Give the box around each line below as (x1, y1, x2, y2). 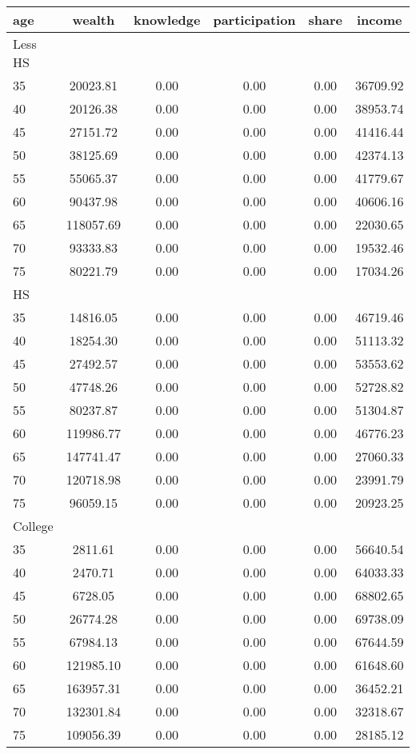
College (13, 517, 54, 535)
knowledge (134, 10, 201, 29)
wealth (72, 10, 115, 29)
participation (213, 10, 296, 29)
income (357, 10, 402, 29)
